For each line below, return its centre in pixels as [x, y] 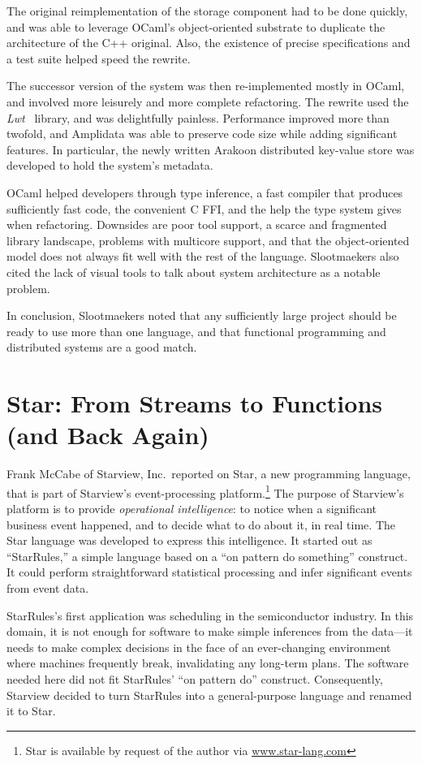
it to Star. [31, 711]
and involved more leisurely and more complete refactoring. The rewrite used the [208, 101]
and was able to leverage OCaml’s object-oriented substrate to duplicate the [196, 26]
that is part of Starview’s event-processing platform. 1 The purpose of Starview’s [205, 491]
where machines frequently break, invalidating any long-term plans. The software [208, 663]
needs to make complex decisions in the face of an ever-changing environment [199, 647]
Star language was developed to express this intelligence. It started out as [189, 540]
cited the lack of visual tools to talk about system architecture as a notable [194, 272]
